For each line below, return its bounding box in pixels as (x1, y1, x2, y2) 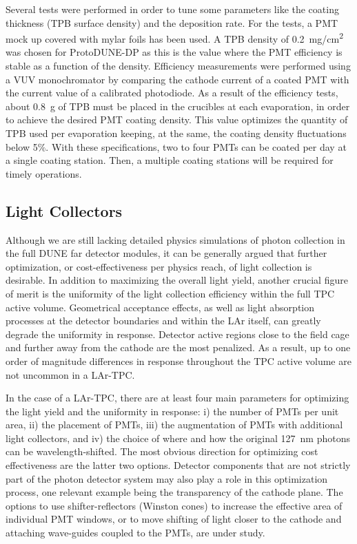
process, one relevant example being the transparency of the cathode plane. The (6, 485, 343, 499)
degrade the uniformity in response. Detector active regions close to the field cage (6, 326, 349, 341)
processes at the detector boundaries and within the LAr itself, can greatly (6, 313, 321, 328)
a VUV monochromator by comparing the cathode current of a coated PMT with (6, 72, 349, 86)
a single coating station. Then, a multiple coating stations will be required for (6, 153, 334, 167)
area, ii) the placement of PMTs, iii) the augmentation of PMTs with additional (6, 417, 343, 432)
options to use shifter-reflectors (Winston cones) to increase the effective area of (6, 498, 343, 512)
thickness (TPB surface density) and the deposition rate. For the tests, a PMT (6, 15, 338, 30)
